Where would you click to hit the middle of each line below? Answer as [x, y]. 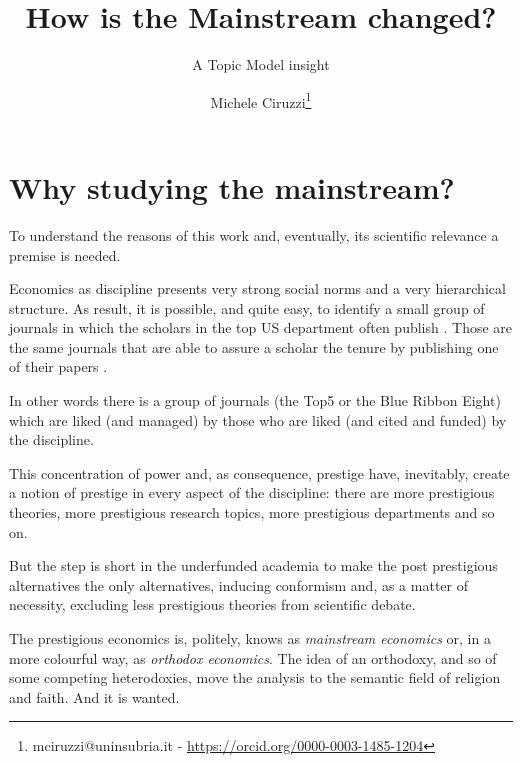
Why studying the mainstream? [232, 186]
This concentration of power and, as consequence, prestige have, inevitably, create [259, 472]
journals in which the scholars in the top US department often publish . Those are [261, 327]
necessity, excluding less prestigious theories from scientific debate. [212, 604]
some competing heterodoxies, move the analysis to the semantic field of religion [255, 677]
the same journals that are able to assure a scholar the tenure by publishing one [254, 346]
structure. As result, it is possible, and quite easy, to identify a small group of [247, 307]
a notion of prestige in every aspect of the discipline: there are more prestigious [252, 492]
